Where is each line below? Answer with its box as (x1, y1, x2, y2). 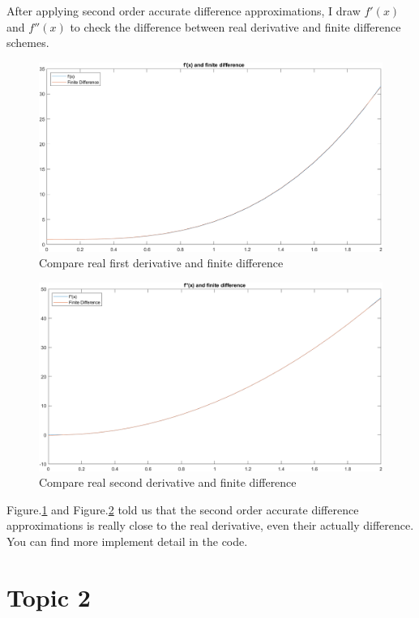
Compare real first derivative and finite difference (39, 254, 284, 271)
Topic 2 (6, 580, 91, 613)
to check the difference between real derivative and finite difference (70, 18, 401, 35)
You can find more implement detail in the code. (6, 532, 248, 549)
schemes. (6, 34, 49, 51)
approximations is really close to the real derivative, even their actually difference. (6, 517, 414, 534)
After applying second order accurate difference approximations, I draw (6, 2, 361, 19)
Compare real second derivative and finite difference (39, 474, 297, 491)
